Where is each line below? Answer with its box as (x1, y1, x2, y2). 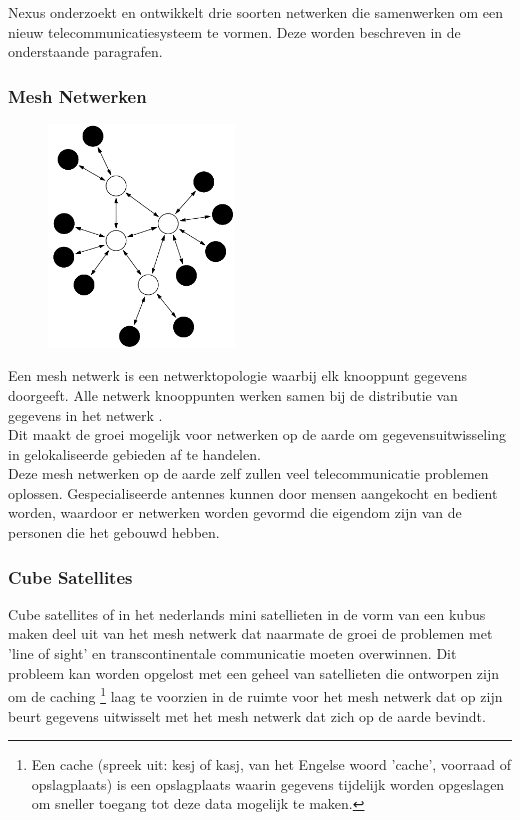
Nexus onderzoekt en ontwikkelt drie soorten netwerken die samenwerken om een (8, 2, 504, 22)
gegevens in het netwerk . (8, 404, 163, 425)
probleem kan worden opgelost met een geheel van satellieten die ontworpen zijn (8, 662, 500, 683)
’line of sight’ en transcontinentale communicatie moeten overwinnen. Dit (8, 643, 457, 664)
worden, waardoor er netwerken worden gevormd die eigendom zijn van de (8, 502, 462, 523)
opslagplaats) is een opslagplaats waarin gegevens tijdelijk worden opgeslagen (31, 773, 505, 794)
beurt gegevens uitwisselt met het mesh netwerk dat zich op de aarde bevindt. (8, 705, 486, 726)
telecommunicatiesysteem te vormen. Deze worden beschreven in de (48, 21, 461, 42)
